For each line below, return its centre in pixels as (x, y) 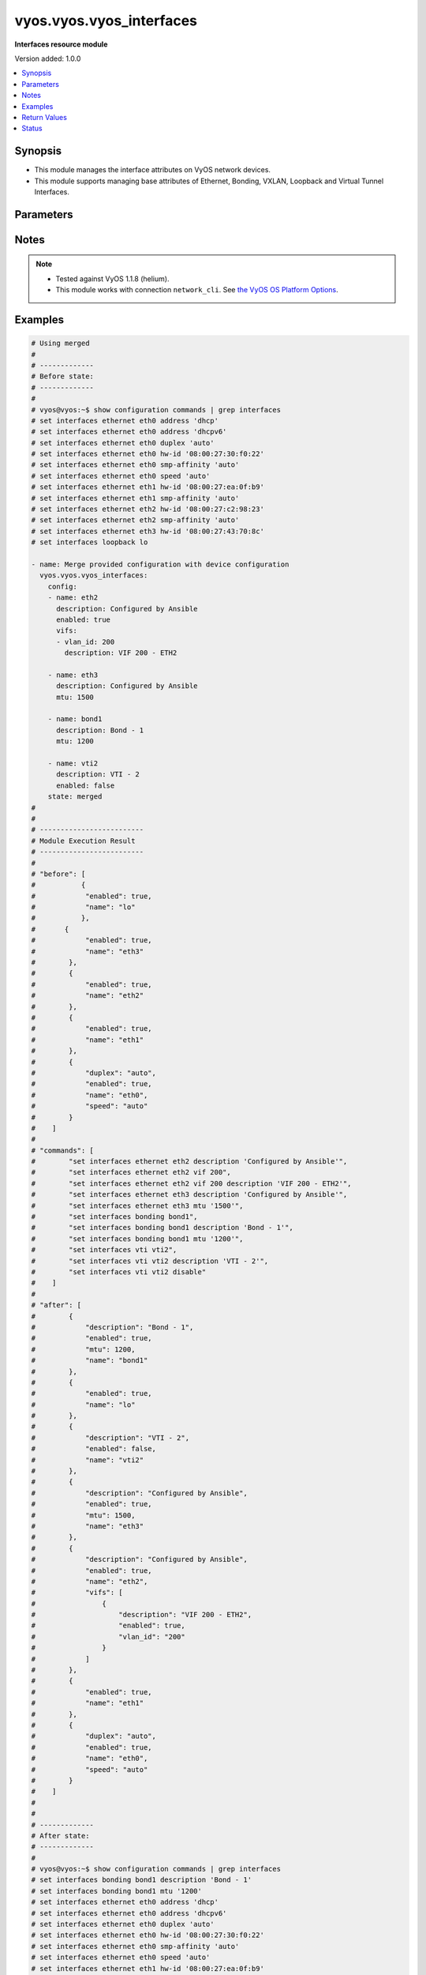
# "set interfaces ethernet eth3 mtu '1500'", (137, 1206)
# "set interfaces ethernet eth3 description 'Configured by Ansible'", (189, 1194)
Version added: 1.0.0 (48, 58)
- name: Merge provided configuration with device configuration (160, 564)
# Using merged (60, 343)
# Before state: (63, 376)
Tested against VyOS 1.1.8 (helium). (112, 278)
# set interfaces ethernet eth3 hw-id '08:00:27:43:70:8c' (148, 531)
